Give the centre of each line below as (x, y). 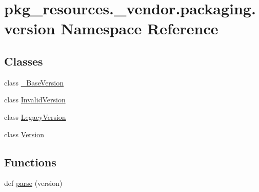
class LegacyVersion (35, 116)
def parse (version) (33, 183)
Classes (24, 61)
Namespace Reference (140, 28)
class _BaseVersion (34, 82)
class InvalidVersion (35, 100)
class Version (24, 134)
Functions (30, 162)
